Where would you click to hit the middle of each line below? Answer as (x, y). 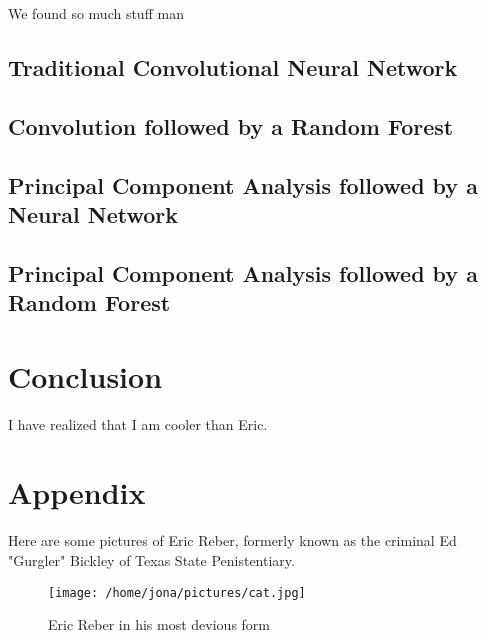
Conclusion (85, 375)
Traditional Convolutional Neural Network (233, 66)
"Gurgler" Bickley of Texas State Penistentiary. (151, 559)
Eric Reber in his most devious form (159, 624)
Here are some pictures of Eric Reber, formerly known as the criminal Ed (232, 540)
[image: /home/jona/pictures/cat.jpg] (177, 592)
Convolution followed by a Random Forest (231, 125)
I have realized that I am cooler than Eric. (138, 423)
